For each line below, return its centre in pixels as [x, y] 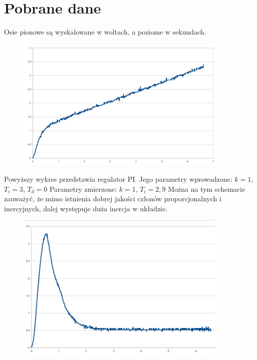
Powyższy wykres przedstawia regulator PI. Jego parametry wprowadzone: [118, 178]
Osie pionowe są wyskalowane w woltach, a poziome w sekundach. [105, 32]
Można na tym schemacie [207, 189]
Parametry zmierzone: [83, 189]
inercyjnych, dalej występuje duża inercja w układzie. [86, 208]
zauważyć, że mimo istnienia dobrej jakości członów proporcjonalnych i [113, 199]
